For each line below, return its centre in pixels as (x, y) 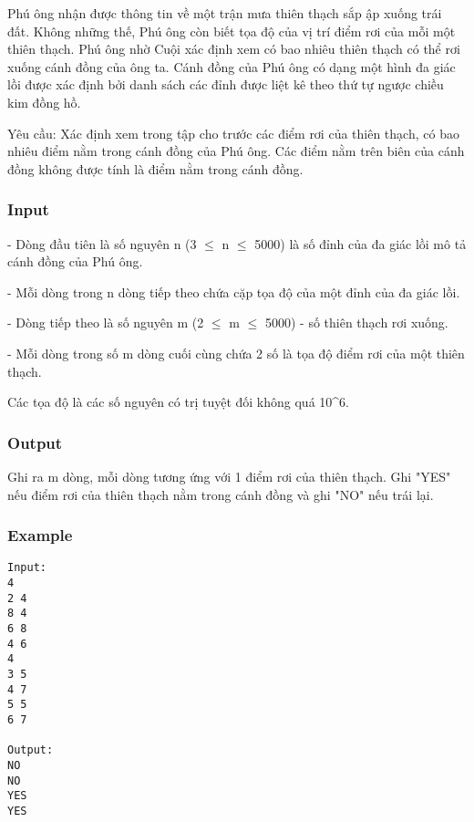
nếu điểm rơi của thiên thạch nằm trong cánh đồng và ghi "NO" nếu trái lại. (221, 494)
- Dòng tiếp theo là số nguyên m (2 (106, 323)
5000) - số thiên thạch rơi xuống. (356, 323)
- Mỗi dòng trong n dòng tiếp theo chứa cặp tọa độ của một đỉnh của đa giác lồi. (234, 291)
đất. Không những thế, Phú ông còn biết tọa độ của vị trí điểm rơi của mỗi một (232, 31)
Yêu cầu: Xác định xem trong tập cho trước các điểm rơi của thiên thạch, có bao (233, 133)
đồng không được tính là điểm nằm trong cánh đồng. (155, 168)
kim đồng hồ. (44, 102)
